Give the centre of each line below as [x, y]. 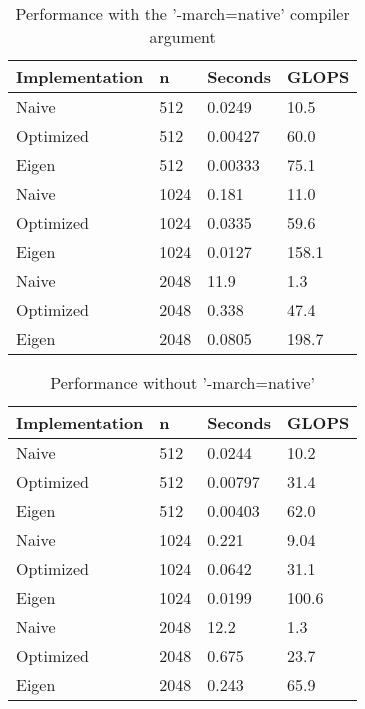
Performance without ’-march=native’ [183, 382]
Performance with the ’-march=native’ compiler [182, 13]
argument [182, 36]
